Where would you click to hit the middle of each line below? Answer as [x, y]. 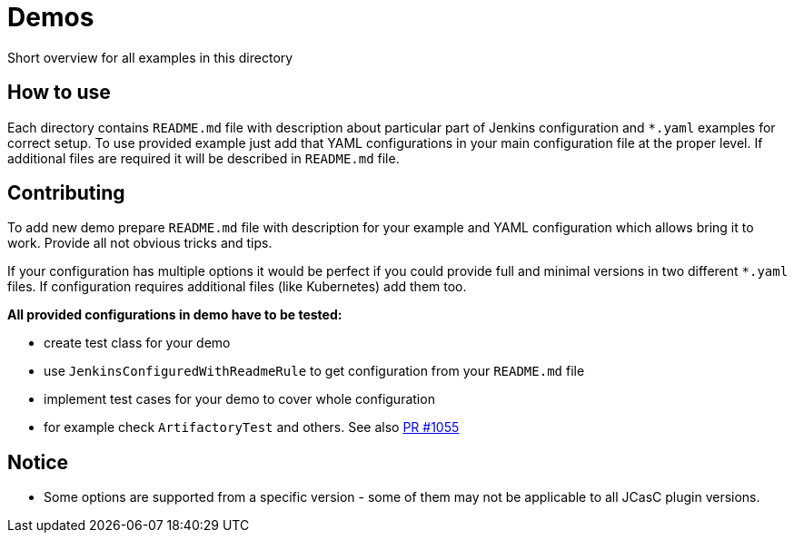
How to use [59, 93]
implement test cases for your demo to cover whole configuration [239, 399]
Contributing [66, 193]
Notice [38, 462]
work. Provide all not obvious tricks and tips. [140, 243]
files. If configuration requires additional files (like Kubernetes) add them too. [237, 287]
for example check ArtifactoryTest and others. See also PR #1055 [252, 427]
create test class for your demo [137, 343]
